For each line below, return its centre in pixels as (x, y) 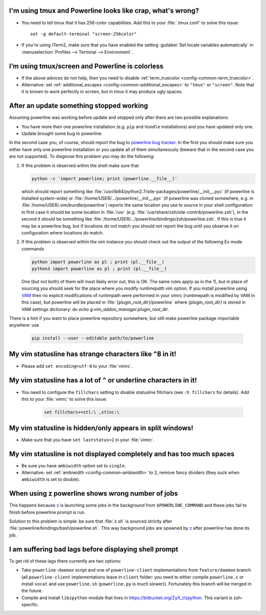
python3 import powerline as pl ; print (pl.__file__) (99, 269)
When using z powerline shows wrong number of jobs (94, 494)
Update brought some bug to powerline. (62, 134)
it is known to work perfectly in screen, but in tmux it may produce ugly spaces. (102, 92)
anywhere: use (24, 325)
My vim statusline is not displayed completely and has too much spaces (122, 454)
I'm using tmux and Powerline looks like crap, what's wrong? (104, 11)
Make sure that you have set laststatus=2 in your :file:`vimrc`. (88, 440)
